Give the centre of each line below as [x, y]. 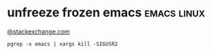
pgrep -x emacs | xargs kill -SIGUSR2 [62, 44]
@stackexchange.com [38, 31]
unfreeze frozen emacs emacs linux [106, 13]
